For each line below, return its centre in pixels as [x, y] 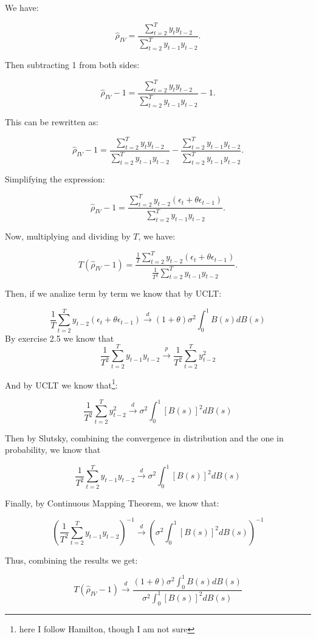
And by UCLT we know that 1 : [61, 384]
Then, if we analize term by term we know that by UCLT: [113, 293]
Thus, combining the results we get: [71, 560]
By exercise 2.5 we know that [60, 338]
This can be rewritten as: [52, 122]
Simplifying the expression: [55, 179]
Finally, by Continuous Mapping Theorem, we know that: [112, 503]
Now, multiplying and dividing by [68, 236]
